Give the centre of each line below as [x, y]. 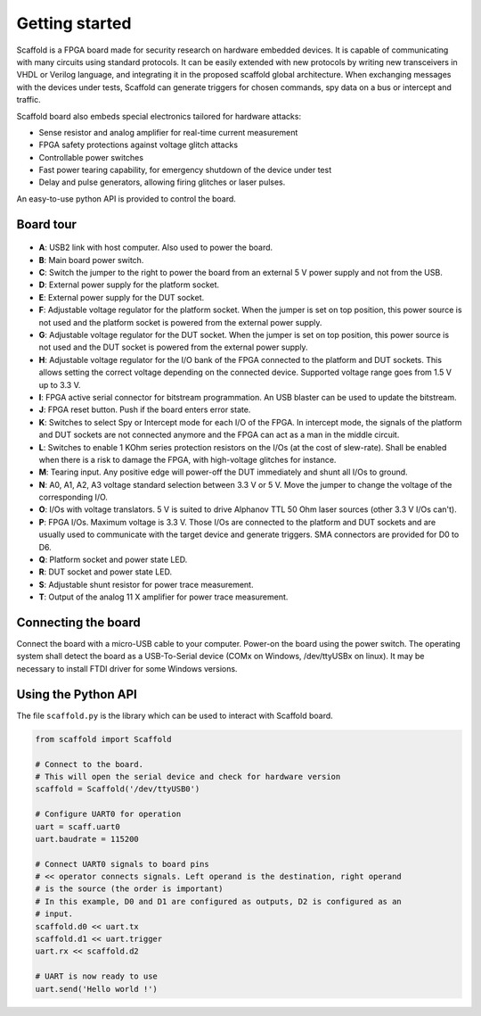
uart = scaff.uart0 [77, 826]
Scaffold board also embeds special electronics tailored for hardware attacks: [159, 116]
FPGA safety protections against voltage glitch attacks [139, 145]
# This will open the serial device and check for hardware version [188, 776]
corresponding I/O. [73, 497]
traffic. [29, 100]
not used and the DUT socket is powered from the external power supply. [173, 347]
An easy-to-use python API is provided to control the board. [126, 198]
